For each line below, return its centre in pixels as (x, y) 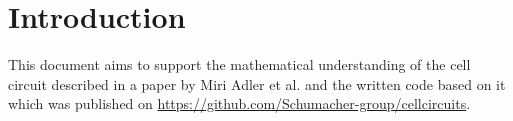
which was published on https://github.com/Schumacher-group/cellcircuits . (239, 103)
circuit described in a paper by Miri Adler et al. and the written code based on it (257, 83)
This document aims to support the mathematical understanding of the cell (239, 64)
